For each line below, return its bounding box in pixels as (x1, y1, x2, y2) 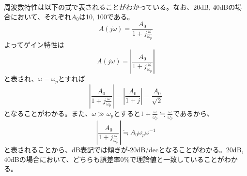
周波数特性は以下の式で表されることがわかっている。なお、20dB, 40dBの (4, 2, 235, 12)
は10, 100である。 (79, 11, 134, 21)
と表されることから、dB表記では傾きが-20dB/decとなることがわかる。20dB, (4, 145, 244, 155)
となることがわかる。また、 (4, 108, 92, 118)
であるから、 (173, 108, 214, 118)
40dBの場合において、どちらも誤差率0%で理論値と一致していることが (4, 154, 224, 164)
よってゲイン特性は (4, 39, 64, 49)
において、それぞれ (10, 11, 71, 21)
